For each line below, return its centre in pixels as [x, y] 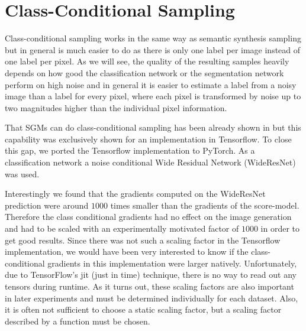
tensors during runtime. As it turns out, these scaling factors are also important [149, 286]
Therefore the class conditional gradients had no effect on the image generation [148, 217]
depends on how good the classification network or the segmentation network [144, 72]
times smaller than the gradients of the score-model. [205, 205]
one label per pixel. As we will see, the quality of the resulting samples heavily [147, 61]
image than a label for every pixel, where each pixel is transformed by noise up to [153, 96]
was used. [22, 173]
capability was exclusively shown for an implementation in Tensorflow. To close [148, 139]
